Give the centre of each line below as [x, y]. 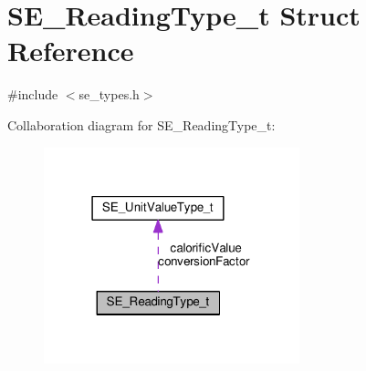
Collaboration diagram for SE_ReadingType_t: [141, 124]
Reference [71, 51]
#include [33, 94]
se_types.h [109, 94]
